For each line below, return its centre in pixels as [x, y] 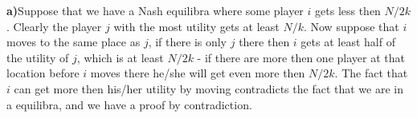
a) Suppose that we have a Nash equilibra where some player [155, 10]
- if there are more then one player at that [301, 57]
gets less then [348, 10]
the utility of [38, 57]
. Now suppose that [351, 26]
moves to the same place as [74, 42]
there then [264, 42]
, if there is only [188, 42]
